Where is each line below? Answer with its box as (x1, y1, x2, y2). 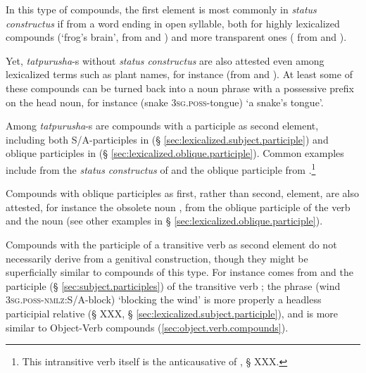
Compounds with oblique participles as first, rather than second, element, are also (6, 186, 359, 201)
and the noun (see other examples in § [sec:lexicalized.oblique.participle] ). (6, 213, 323, 228)
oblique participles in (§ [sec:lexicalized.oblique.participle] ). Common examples (6, 146, 344, 160)
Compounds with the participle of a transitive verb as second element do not (6, 236, 337, 251)
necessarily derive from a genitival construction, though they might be (6, 251, 308, 265)
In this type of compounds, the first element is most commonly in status (6, 2, 317, 16)
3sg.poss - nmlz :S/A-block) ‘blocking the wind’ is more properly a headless (6, 292, 322, 307)
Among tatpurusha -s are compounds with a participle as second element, (6, 118, 319, 133)
